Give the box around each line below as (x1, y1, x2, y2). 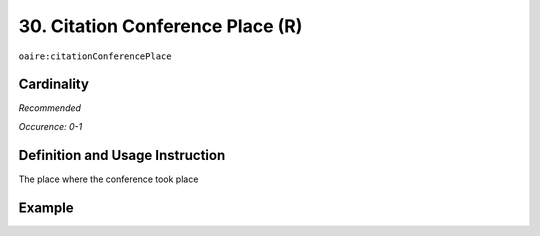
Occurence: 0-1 (18, 120, 83, 132)
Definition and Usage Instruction (18, 146, 226, 164)
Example (18, 199, 74, 216)
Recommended (18, 102, 82, 114)
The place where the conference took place (18, 173, 199, 185)
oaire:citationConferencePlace (18, 50, 172, 62)
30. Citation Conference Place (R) (18, 15, 303, 37)
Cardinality (18, 76, 90, 93)
